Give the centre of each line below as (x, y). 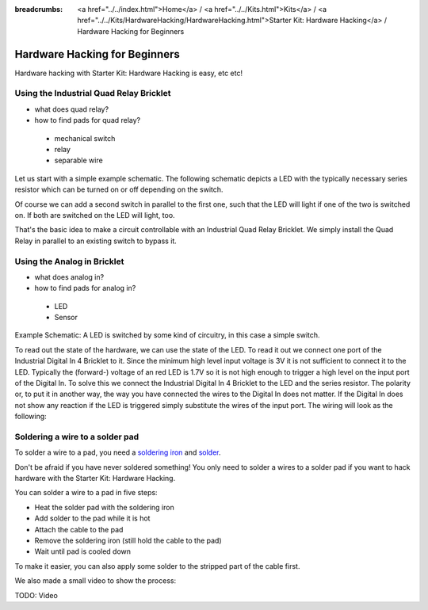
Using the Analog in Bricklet (69, 261)
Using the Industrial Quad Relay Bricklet (93, 93)
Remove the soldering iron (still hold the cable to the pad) (128, 541)
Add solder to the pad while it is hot (92, 518)
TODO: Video (36, 595)
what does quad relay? (72, 109)
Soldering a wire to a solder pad (77, 437)
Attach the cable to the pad (79, 529)
